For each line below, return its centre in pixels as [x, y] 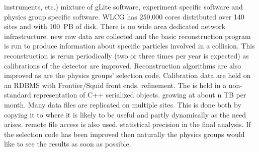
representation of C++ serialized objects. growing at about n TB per [140, 95]
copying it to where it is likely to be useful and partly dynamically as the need [125, 114]
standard [18, 95]
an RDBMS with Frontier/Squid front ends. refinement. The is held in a [115, 85]
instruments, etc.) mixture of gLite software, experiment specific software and [123, 6]
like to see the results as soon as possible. [68, 144]
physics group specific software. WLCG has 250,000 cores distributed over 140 [124, 16]
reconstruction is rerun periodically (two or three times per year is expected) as [126, 55]
